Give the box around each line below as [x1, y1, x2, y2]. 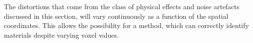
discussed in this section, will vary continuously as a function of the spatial [4, 11, 229, 21]
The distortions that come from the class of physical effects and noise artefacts [4, 1, 240, 11]
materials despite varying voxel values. [4, 29, 119, 40]
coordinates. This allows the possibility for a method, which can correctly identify [4, 20, 249, 30]
